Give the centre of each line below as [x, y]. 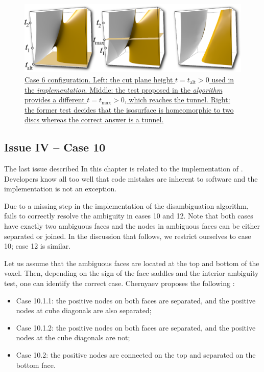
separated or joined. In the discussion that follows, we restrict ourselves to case [128, 236]
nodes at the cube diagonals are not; [73, 337]
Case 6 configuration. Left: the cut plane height [99, 79]
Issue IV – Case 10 [55, 147]
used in [223, 79]
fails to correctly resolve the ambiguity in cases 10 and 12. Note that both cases [129, 216]
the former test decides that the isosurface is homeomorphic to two [129, 109]
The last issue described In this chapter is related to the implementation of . [124, 169]
